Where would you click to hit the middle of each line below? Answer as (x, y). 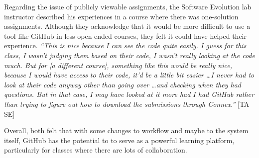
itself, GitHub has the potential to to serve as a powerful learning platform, (119, 140)
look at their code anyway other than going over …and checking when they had (123, 84)
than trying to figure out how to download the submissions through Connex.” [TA (127, 104)
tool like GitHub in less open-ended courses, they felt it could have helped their (125, 36)
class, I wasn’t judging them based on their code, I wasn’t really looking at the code (129, 55)
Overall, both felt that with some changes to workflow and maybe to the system (126, 130)
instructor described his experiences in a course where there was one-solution (121, 16)
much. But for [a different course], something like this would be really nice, (118, 65)
